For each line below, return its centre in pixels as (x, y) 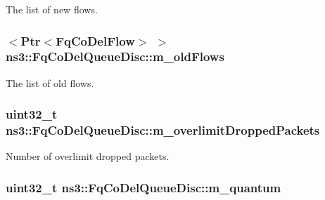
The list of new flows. (52, 9)
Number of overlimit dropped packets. (88, 156)
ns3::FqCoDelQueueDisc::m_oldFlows (115, 56)
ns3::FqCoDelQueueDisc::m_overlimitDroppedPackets (163, 130)
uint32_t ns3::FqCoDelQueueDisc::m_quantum (144, 187)
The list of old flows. (50, 82)
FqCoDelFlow (95, 40)
